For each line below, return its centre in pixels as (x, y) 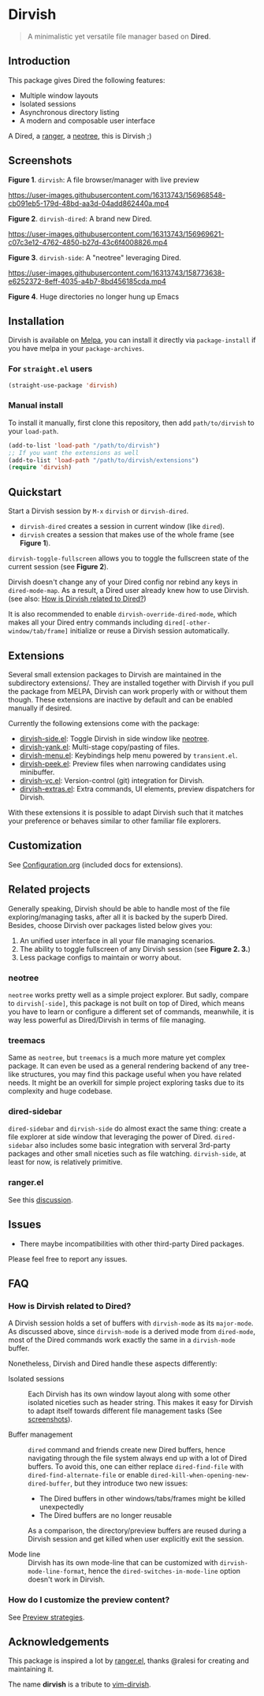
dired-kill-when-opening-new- (200, 1476)
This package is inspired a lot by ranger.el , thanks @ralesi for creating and (129, 1661)
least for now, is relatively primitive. (65, 1162)
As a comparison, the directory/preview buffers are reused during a (137, 1530)
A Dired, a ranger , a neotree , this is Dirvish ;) (80, 136)
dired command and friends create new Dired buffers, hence (127, 1450)
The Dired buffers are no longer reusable (105, 1515)
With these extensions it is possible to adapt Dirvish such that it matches (126, 812)
